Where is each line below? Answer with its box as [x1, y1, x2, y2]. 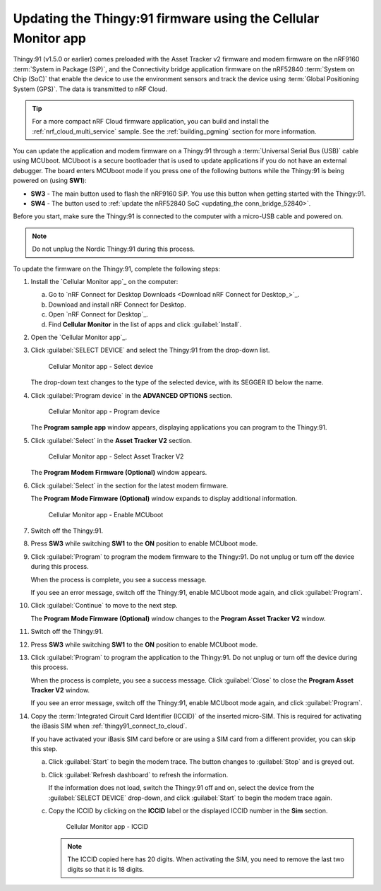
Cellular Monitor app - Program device [48, 407, 160, 415]
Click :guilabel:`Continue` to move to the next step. [30, 601, 178, 610]
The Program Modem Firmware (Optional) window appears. [30, 468, 207, 477]
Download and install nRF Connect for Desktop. [48, 300, 186, 309]
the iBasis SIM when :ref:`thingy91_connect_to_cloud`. [30, 721, 188, 731]
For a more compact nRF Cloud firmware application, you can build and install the [32, 117, 270, 126]
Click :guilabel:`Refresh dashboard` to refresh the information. [48, 770, 229, 779]
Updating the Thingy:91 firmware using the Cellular [13, 11, 320, 26]
